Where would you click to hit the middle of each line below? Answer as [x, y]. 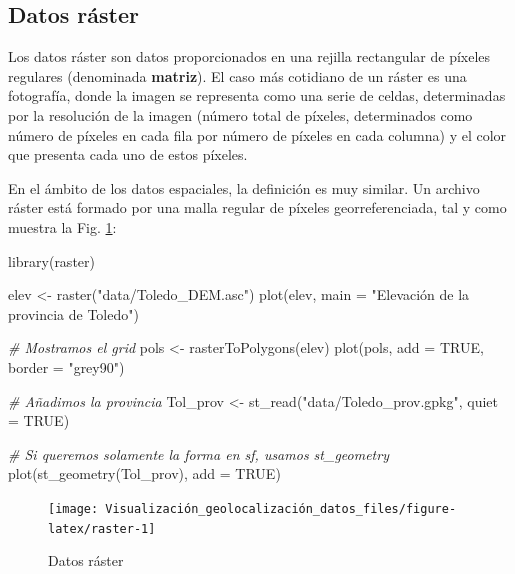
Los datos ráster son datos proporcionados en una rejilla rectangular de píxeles [249, 56]
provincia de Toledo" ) [73, 313]
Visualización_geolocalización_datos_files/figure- [281, 508]
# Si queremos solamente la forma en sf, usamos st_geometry [198, 453]
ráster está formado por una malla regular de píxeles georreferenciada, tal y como [257, 207]
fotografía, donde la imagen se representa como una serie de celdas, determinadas [257, 95]
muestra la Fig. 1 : [62, 226]
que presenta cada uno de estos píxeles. [128, 154]
